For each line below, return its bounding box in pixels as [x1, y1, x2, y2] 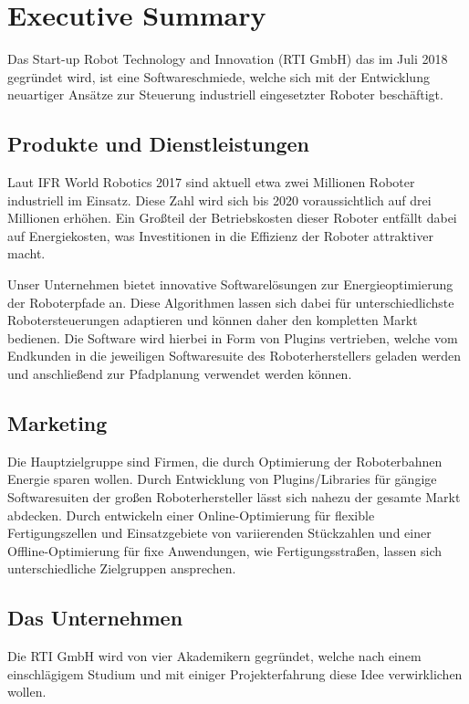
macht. [7, 244, 46, 263]
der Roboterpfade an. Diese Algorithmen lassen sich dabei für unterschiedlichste [7, 292, 454, 311]
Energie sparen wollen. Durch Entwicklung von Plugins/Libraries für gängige [7, 469, 437, 489]
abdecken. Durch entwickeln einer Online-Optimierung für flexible [7, 505, 375, 524]
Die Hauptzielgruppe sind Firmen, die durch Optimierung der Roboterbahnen [7, 451, 443, 470]
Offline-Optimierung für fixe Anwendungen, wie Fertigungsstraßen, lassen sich [7, 541, 442, 560]
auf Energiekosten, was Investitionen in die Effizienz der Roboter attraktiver [7, 226, 433, 245]
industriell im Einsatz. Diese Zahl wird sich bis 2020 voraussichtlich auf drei [7, 190, 432, 209]
